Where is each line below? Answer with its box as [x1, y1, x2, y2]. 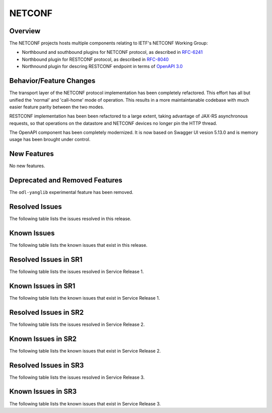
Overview [9, 27, 41, 35]
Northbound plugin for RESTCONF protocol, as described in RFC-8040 [22, 56, 169, 62]
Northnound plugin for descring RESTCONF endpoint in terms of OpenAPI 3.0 [22, 63, 183, 70]
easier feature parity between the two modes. [9, 104, 104, 110]
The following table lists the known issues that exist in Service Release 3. [9, 400, 161, 406]
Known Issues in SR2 [9, 334, 77, 343]
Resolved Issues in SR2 [9, 308, 84, 317]
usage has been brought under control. [9, 136, 91, 143]
